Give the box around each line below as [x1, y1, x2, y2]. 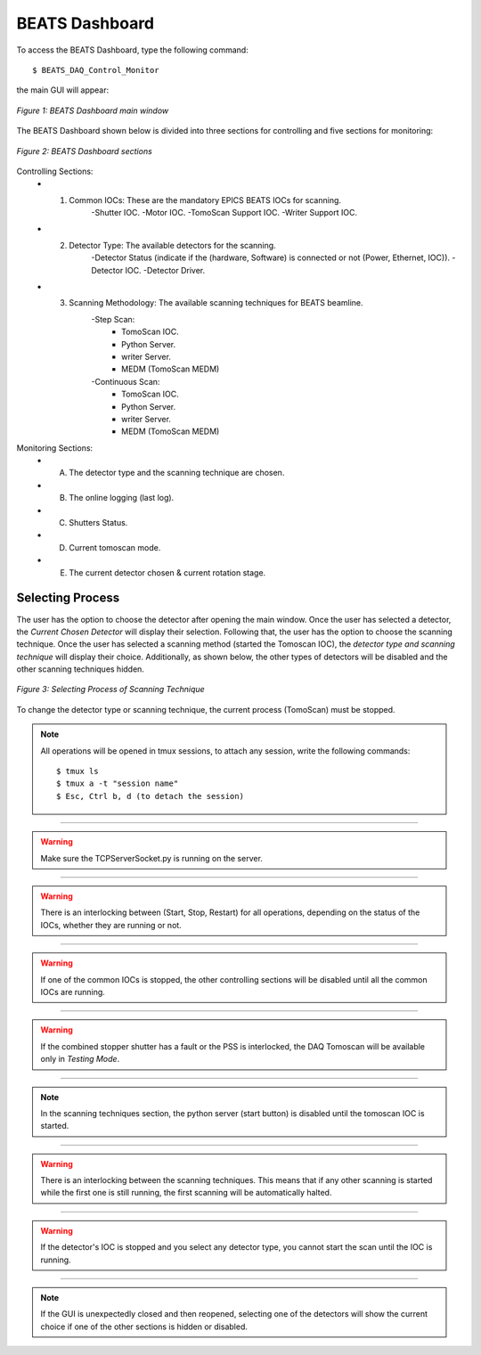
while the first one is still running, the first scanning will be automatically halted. [40, 1188, 332, 1198]
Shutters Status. [69, 518, 128, 528]
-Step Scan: [91, 314, 135, 324]
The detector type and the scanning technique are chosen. [69, 468, 285, 478]
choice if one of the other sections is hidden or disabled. [40, 1321, 249, 1332]
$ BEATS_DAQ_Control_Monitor [32, 65, 159, 75]
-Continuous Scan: [91, 376, 160, 387]
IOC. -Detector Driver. [125, 265, 206, 275]
